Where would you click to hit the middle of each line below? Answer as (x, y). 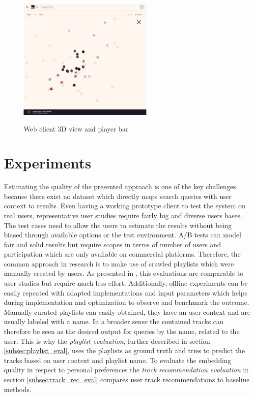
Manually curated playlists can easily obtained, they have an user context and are (127, 312)
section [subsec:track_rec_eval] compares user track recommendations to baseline (127, 379)
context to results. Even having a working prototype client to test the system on (125, 206)
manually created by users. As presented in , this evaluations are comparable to (124, 273)
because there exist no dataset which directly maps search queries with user (118, 196)
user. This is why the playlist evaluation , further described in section (107, 341)
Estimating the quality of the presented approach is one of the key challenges (120, 186)
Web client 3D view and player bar (76, 129)
